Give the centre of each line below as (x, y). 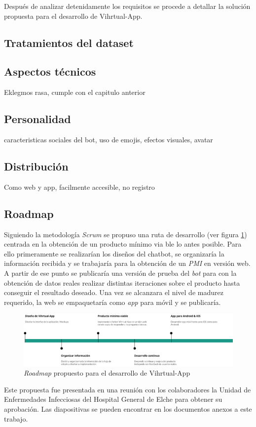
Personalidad (37, 119)
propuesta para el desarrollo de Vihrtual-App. (73, 16)
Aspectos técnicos (50, 71)
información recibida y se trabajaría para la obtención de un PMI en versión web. (127, 263)
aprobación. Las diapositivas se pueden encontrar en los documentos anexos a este (128, 408)
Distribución (36, 166)
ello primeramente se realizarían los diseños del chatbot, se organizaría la (114, 253)
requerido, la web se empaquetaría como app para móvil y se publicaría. (112, 302)
